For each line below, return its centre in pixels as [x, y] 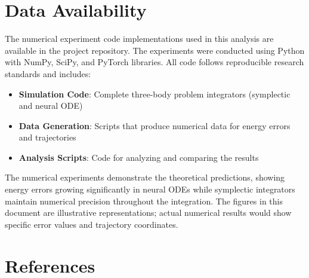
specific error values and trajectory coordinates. [92, 224]
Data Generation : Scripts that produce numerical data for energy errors [154, 125]
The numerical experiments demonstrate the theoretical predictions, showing [145, 177]
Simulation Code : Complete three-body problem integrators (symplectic [154, 94]
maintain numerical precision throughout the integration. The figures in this [144, 201]
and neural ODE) [51, 106]
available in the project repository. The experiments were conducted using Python [155, 50]
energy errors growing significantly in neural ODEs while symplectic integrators [150, 189]
